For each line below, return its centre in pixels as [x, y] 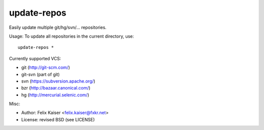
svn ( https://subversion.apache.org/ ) [58, 81]
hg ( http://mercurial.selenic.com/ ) [55, 95]
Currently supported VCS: [35, 58]
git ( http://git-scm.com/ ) [46, 67]
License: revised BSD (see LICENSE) [58, 119]
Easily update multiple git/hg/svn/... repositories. [58, 27]
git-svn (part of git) [41, 74]
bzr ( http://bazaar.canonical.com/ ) [56, 88]
